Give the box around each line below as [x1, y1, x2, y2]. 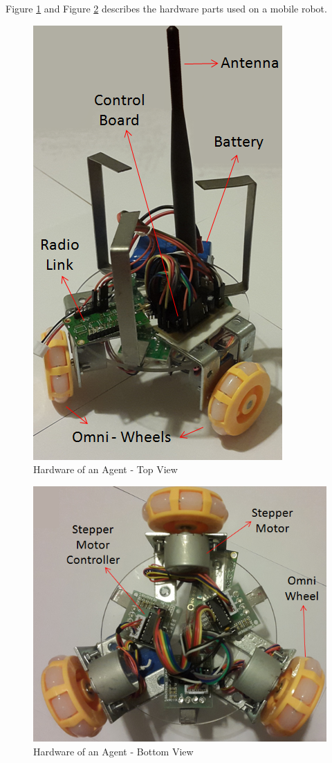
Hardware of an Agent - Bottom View [33, 744, 194, 758]
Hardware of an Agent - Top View [33, 462, 178, 477]
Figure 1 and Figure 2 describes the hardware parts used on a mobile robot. [6, 1, 327, 15]
